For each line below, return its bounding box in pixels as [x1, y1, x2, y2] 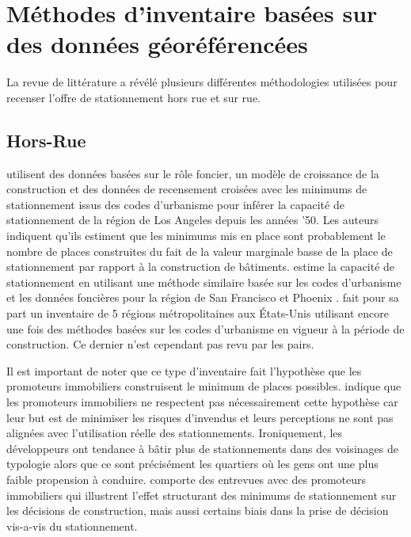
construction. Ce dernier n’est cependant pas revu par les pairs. [6, 336, 314, 352]
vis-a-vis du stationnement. [6, 517, 138, 534]
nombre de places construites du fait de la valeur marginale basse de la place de [6, 242, 393, 259]
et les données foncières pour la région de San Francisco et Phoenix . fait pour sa [6, 289, 399, 306]
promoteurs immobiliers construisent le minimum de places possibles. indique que [6, 378, 401, 394]
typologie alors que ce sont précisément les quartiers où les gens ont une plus [6, 455, 379, 472]
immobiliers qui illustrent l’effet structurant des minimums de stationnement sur [6, 486, 397, 503]
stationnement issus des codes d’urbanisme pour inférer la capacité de [6, 196, 344, 212]
